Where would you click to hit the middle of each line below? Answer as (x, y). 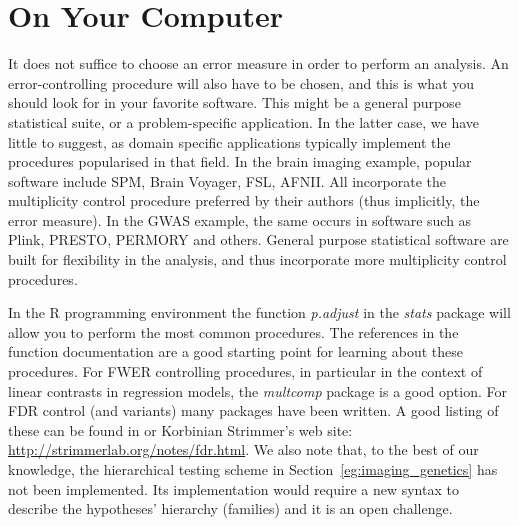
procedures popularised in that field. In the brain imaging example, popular (240, 161)
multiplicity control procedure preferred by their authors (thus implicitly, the (244, 200)
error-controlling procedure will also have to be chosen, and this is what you (241, 82)
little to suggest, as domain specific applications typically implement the (229, 141)
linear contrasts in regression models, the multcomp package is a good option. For (257, 390)
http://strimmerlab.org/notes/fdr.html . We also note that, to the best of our (243, 449)
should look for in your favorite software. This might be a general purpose (234, 102)
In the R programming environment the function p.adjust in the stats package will (259, 312)
